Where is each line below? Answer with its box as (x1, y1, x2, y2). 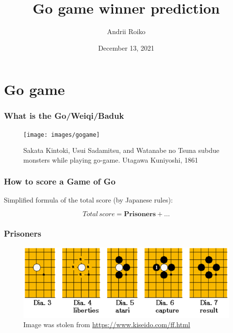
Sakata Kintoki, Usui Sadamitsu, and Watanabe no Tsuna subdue (23, 145, 219, 155)
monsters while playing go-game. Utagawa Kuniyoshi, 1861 (23, 154, 198, 165)
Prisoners (4, 227, 41, 240)
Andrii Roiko (107, 26, 146, 37)
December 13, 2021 (98, 42, 154, 53)
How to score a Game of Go (4, 175, 116, 187)
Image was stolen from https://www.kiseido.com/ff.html (23, 319, 190, 330)
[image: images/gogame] (23, 131, 100, 138)
